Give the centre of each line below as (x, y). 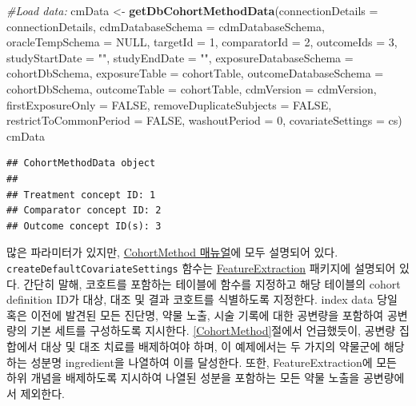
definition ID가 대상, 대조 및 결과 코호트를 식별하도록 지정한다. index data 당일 (202, 299)
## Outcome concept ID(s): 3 (84, 226)
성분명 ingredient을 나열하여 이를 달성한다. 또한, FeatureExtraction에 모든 (214, 362)
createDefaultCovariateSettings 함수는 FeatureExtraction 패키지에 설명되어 (201, 267)
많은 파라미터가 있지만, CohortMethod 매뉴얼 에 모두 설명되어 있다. (172, 252)
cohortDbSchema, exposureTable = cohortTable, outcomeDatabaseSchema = (195, 73)
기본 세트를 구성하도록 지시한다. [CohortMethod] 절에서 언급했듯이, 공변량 (213, 330)
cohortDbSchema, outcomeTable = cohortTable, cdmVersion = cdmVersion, (192, 88)
